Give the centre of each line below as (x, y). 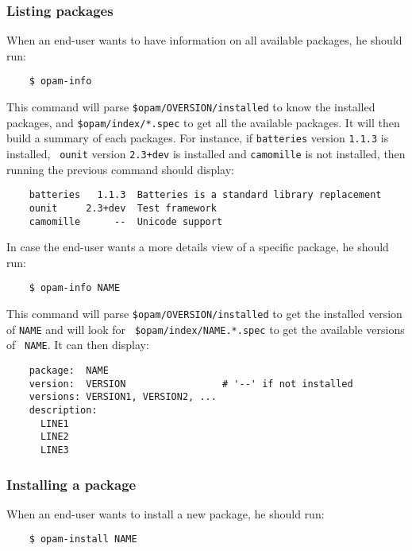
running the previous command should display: (120, 169)
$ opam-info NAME (75, 288)
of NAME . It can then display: (78, 345)
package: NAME (69, 371)
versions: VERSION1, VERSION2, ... (123, 397)
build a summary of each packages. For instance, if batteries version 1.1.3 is (198, 138)
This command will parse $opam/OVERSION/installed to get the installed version (204, 314)
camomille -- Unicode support (126, 221)
